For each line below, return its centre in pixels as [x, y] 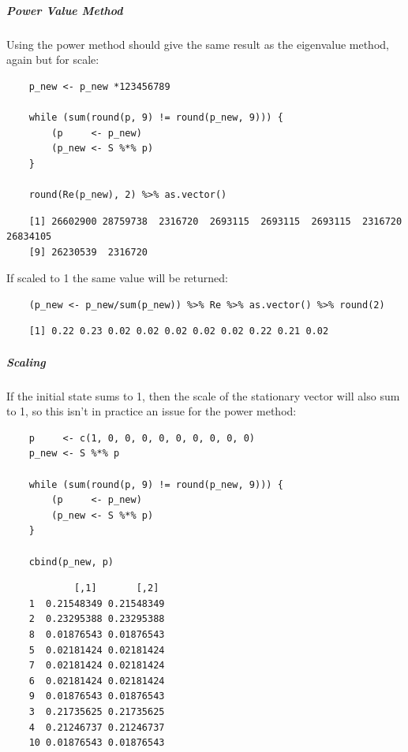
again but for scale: [53, 60]
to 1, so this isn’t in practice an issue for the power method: [152, 411]
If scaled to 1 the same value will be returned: [117, 278]
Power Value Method [65, 10]
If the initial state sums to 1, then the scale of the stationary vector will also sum [203, 395]
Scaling [26, 361]
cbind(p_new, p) [71, 562]
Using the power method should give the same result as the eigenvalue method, [198, 44]
